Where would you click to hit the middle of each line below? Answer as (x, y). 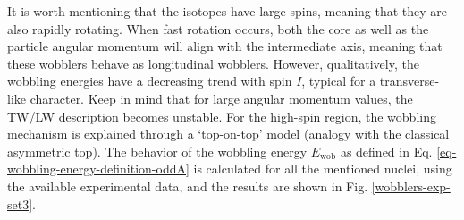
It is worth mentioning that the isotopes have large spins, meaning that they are (228, 11)
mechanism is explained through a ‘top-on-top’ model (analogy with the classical (228, 134)
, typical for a (339, 81)
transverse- (409, 81)
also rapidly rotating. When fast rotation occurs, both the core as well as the (218, 28)
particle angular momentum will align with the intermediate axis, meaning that (225, 46)
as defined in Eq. (386, 151)
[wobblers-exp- (411, 186)
